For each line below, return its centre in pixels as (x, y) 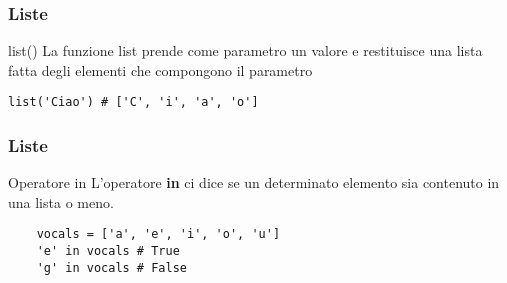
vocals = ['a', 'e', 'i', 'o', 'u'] (158, 234)
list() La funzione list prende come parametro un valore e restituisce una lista (245, 50)
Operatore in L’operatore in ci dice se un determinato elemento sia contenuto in (254, 182)
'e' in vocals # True (108, 251)
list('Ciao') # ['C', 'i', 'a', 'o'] (133, 102)
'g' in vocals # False (111, 267)
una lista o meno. (61, 201)
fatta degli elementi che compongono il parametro (160, 69)
